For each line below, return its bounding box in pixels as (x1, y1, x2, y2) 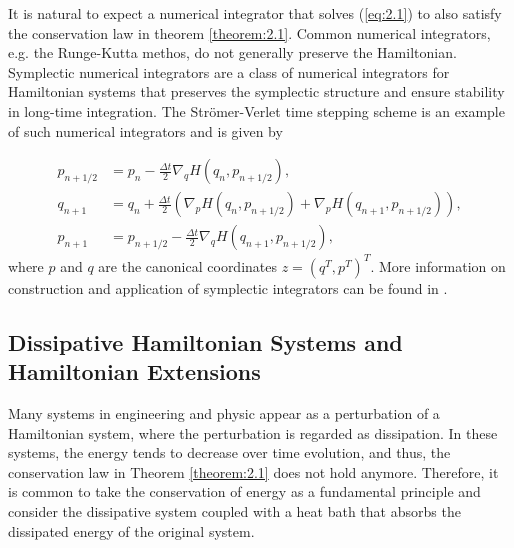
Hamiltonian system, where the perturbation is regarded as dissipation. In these (8, 422, 498, 443)
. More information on (370, 255, 506, 276)
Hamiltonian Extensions (8, 356, 261, 387)
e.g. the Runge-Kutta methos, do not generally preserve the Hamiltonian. (8, 42, 457, 63)
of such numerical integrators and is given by (8, 120, 283, 141)
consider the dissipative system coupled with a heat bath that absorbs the (8, 500, 461, 521)
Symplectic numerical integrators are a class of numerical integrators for (8, 61, 450, 82)
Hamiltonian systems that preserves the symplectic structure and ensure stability (8, 81, 505, 102)
